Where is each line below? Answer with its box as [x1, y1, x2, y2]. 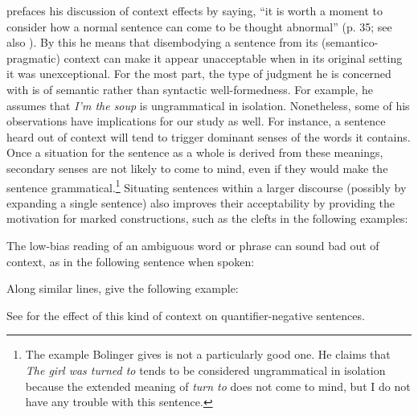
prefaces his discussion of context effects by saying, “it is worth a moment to [6, 2, 383, 18]
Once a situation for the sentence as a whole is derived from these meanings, [6, 144, 383, 161]
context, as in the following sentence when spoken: [6, 253, 255, 269]
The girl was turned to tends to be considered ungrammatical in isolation [25, 361, 386, 378]
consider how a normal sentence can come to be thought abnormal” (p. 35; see [6, 18, 392, 35]
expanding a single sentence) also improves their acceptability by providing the [6, 194, 395, 211]
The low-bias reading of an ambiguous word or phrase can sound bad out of [6, 236, 379, 253]
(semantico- [321, 34, 379, 51]
